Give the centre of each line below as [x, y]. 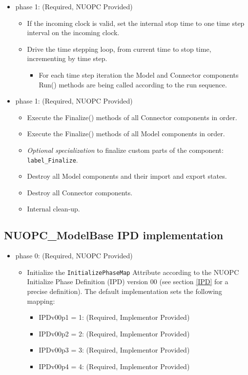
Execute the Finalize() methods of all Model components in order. [126, 134]
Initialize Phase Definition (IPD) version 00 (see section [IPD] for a [128, 281]
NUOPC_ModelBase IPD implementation [114, 235]
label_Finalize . [52, 159]
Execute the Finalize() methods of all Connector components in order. [132, 117]
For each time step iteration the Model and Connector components [139, 74]
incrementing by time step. [67, 58]
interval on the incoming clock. [73, 32]
